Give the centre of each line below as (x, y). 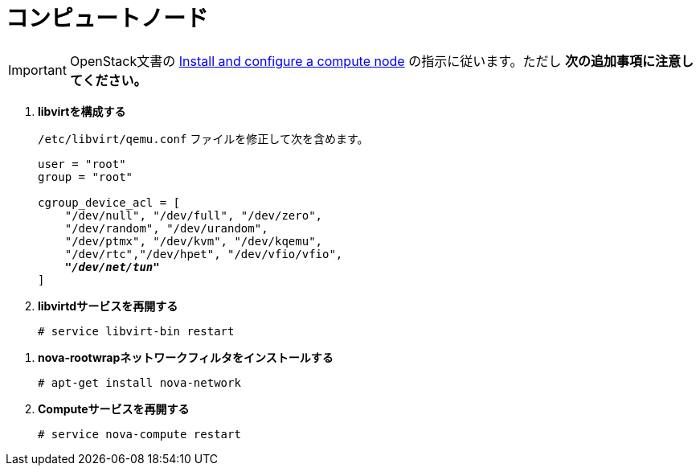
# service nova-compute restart (139, 434)
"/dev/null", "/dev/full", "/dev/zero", (194, 215)
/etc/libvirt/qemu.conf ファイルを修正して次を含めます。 (203, 138)
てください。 (108, 80)
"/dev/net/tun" (112, 267)
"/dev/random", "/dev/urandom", (166, 228)
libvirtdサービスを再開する (108, 306)
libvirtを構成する (82, 111)
